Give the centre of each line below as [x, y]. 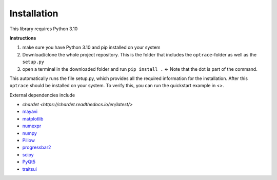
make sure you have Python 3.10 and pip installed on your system [92, 47]
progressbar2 [37, 147]
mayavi [30, 112]
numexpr [32, 126]
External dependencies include [42, 95]
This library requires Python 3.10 [44, 29]
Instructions [23, 38]
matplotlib [33, 118]
